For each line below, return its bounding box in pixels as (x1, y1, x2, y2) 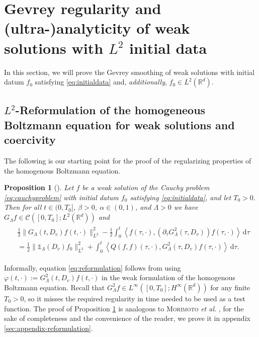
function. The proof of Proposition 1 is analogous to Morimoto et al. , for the (4, 303, 244, 313)
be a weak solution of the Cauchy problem (82, 182, 210, 193)
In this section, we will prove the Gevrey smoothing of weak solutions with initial (4, 66, 254, 77)
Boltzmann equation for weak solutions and (4, 117, 235, 132)
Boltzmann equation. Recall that (4, 282, 105, 292)
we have (174, 202, 198, 212)
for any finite (210, 282, 250, 292)
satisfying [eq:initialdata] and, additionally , (35, 76, 167, 87)
